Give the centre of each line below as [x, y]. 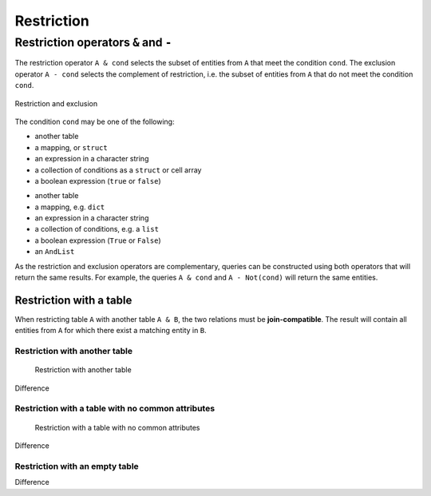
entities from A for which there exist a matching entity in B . [111, 331]
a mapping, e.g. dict [70, 207]
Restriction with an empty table [77, 466]
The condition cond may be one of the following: [95, 121]
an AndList [55, 252]
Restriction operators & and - [93, 42]
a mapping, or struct [71, 147]
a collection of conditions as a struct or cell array [118, 170]
